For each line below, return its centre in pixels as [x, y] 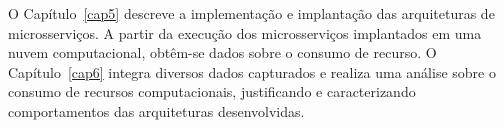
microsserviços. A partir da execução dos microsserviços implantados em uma [245, 32]
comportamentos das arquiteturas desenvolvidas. [156, 110]
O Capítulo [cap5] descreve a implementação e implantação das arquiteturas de [251, 13]
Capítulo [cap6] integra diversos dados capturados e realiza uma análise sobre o [252, 71]
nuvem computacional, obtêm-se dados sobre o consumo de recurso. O [222, 52]
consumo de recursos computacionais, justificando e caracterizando [212, 91]
